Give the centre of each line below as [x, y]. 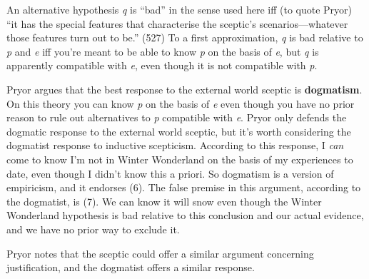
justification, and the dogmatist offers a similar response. [131, 267]
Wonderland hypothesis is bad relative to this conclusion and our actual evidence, [185, 215]
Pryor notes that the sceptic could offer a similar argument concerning [160, 253]
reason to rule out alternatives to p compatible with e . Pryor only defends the [177, 117]
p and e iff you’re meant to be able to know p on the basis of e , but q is [163, 51]
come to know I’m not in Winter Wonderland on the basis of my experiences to [180, 159]
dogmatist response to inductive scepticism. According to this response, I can [175, 145]
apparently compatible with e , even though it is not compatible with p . [162, 65]
